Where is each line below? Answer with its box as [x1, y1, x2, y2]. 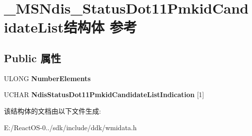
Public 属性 [4, 50, 61, 65]
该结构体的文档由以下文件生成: [4, 105, 101, 116]
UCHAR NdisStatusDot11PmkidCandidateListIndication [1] [4, 89, 204, 100]
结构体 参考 [64, 17, 137, 37]
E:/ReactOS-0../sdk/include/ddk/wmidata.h [4, 122, 137, 132]
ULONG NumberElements [4, 73, 91, 83]
